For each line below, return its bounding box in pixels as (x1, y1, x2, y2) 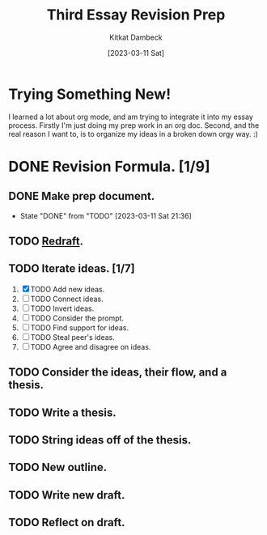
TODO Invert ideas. (30, 304, 95, 313)
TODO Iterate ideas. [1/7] (8, 261, 135, 276)
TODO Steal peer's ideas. (30, 332, 116, 342)
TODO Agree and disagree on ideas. (30, 342, 151, 351)
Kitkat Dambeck (108, 32, 163, 42)
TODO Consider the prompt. (30, 313, 124, 323)
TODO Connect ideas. (30, 294, 104, 304)
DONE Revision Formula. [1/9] (8, 157, 210, 176)
